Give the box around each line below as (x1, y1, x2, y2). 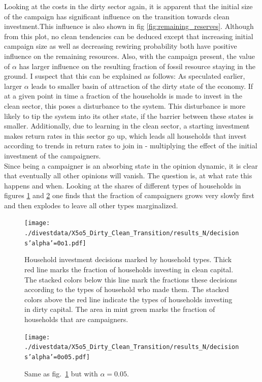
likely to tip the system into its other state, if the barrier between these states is (4, 110, 254, 121)
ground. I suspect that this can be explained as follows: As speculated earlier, (4, 71, 245, 81)
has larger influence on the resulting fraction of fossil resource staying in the (19, 60, 256, 71)
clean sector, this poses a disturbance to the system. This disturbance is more (4, 100, 246, 111)
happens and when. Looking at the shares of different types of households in (4, 180, 241, 190)
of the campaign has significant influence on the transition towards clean (4, 11, 230, 21)
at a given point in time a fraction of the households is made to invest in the (4, 90, 242, 101)
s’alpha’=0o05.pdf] (24, 353, 90, 361)
